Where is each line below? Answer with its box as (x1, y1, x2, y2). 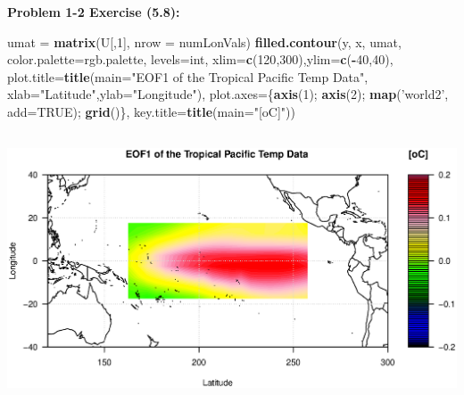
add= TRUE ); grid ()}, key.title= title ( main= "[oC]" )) (7, 102, 296, 120)
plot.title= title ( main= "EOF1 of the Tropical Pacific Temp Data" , (7, 67, 369, 86)
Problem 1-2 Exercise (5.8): (7, 3, 180, 21)
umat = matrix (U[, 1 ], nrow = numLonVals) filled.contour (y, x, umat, (7, 32, 402, 51)
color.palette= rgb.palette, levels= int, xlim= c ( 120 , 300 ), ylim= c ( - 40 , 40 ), (7, 50, 394, 69)
